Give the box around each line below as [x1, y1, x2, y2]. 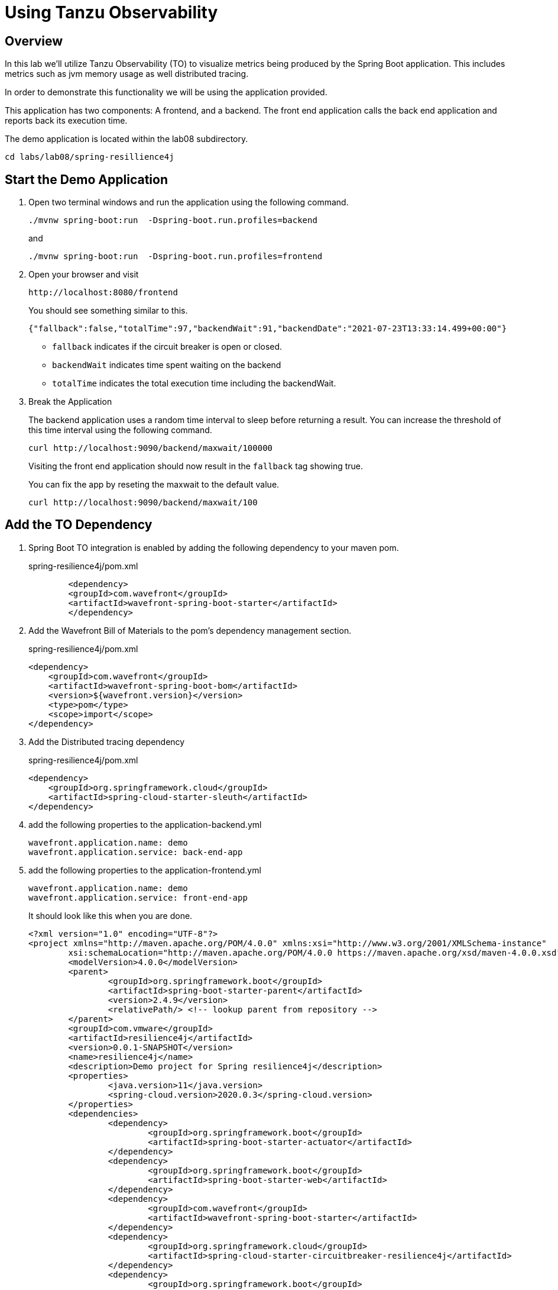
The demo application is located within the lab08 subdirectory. [5, 134, 248, 144]
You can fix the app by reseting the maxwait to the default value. [28, 479, 280, 490]
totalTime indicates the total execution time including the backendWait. [52, 378, 336, 389]
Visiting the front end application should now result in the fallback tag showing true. [28, 461, 364, 472]
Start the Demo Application [5, 172, 168, 187]
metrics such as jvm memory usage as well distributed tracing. [5, 69, 249, 79]
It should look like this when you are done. [28, 910, 193, 921]
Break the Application [28, 396, 112, 407]
